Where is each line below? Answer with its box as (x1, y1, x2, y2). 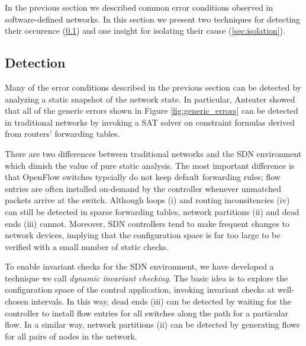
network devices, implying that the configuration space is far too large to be (5, 229, 281, 241)
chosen (5, 295, 29, 307)
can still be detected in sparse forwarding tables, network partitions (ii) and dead (5, 205, 299, 217)
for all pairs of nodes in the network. (5, 329, 137, 342)
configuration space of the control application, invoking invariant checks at (5, 283, 275, 296)
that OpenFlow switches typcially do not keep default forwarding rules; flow (5, 171, 281, 183)
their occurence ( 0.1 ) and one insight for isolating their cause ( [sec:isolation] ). (5, 24, 285, 37)
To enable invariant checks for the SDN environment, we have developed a (5, 260, 274, 273)
